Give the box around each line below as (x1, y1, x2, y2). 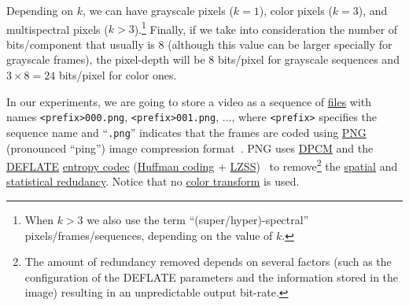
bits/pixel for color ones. (58, 67, 177, 83)
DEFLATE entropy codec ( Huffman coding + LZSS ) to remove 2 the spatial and (6, 156, 398, 174)
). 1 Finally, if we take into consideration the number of (134, 18, 398, 37)
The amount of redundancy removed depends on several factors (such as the (24, 253, 392, 270)
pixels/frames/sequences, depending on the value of (24, 227, 273, 243)
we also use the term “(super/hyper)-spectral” (87, 211, 309, 227)
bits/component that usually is (6, 35, 155, 52)
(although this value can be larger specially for (168, 35, 392, 52)
